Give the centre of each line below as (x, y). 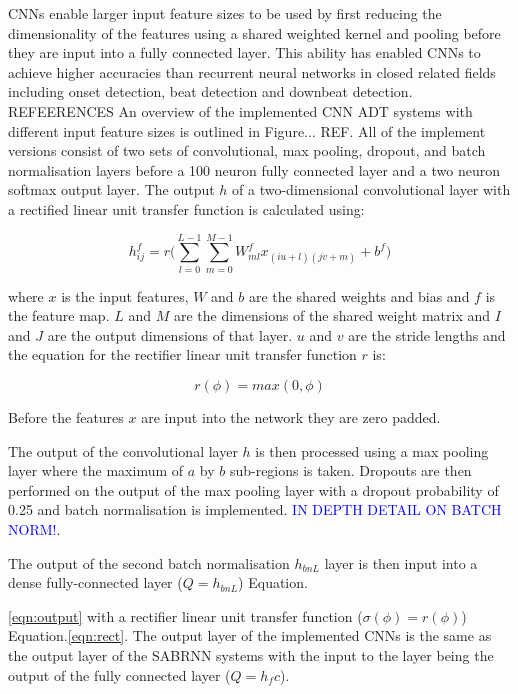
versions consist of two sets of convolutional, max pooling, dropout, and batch (247, 150)
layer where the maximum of (96, 470)
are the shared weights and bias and (359, 295)
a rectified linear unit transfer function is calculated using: (186, 208)
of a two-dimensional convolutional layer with (371, 189)
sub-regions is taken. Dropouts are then (350, 470)
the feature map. (59, 315)
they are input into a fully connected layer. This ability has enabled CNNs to (244, 52)
